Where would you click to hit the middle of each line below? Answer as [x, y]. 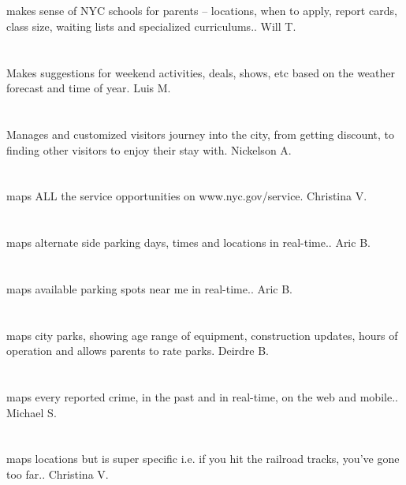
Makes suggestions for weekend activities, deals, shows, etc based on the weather [201, 72]
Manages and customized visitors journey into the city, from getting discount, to [201, 134]
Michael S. [32, 412]
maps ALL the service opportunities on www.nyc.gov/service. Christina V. [187, 196]
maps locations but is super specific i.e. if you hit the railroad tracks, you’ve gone [203, 459]
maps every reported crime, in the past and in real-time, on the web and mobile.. [202, 397]
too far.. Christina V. [58, 474]
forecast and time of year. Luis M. [89, 88]
